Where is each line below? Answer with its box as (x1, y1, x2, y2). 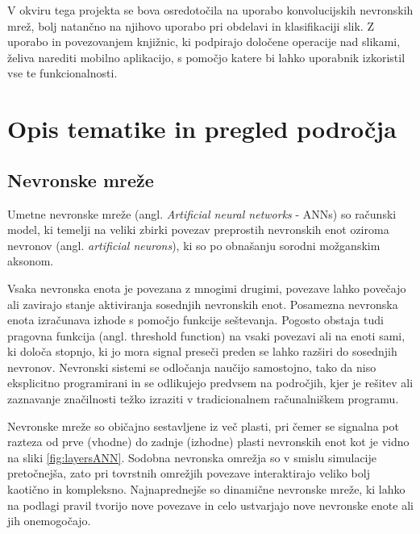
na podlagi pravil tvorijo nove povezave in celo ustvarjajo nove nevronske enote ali (7, 496, 414, 513)
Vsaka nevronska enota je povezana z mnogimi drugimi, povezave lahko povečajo (7, 279, 406, 296)
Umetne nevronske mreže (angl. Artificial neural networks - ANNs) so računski (7, 205, 397, 222)
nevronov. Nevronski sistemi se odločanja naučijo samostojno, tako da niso (7, 358, 376, 375)
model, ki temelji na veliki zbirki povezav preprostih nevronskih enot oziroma (7, 221, 389, 238)
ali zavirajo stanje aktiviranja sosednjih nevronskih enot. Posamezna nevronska (7, 295, 398, 312)
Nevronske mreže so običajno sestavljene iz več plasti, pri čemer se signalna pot (7, 417, 399, 434)
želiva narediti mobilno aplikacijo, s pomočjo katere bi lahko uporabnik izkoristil (7, 48, 405, 65)
